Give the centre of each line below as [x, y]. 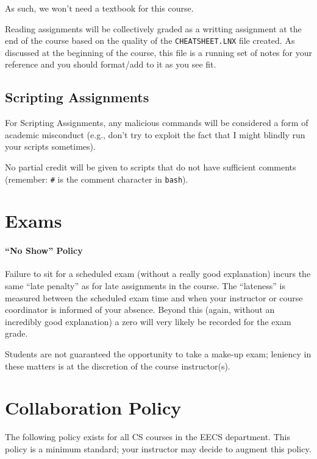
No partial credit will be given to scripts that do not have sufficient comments [151, 167]
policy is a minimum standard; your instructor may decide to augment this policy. [158, 448]
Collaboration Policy [93, 408]
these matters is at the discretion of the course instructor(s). [118, 366]
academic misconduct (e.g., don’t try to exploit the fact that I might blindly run [155, 134]
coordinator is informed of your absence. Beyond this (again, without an [140, 310]
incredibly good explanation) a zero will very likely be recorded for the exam [148, 321]
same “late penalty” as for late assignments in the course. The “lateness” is [145, 286]
